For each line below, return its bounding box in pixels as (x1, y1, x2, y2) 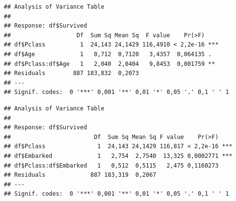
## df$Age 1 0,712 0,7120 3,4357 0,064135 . (4, 50, 212, 58)
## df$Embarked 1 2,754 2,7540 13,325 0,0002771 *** (4, 152, 233, 159)
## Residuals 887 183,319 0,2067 (4, 171, 156, 179)
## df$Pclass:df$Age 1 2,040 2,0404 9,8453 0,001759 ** (4, 60, 215, 67)
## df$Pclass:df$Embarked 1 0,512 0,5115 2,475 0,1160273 (4, 162, 219, 169)
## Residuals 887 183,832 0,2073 (4, 70, 139, 77)
